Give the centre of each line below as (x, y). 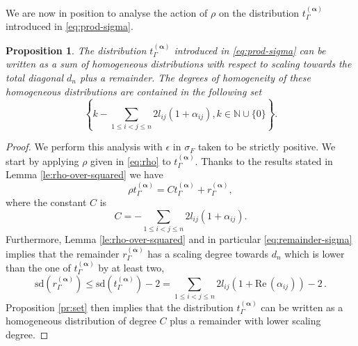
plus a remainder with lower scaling (245, 321)
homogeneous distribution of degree (81, 321)
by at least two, (131, 267)
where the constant (46, 202)
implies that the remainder (63, 253)
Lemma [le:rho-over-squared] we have (84, 174)
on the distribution (259, 12)
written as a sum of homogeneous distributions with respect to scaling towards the (179, 64)
